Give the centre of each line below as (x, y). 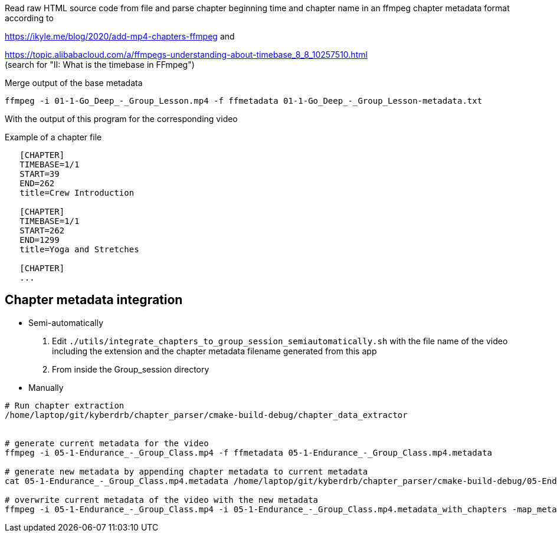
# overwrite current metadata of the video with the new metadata (162, 500)
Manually (46, 387)
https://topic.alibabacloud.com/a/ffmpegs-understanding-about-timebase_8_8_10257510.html (186, 55)
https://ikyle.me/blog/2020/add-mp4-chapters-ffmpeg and (120, 36)
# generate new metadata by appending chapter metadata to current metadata (186, 471)
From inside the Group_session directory (131, 369)
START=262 (42, 230)
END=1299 (40, 240)
